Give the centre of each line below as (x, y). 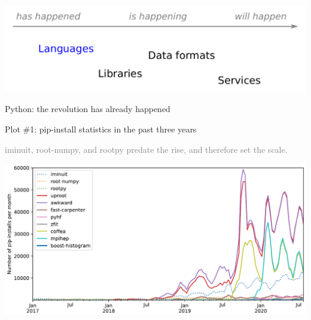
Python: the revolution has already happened (88, 109)
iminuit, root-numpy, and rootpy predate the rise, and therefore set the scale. (146, 149)
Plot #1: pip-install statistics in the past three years (101, 129)
